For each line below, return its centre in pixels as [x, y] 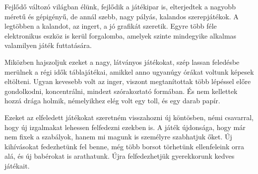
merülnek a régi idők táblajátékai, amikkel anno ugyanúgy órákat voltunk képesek [129, 71]
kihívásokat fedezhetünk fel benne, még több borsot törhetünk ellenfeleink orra [124, 146]
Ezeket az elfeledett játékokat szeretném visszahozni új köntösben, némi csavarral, [129, 117]
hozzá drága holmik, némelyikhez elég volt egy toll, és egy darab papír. [112, 101]
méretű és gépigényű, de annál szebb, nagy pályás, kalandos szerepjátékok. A [122, 16]
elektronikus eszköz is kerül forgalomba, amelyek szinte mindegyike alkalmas [121, 35]
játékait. [17, 165]
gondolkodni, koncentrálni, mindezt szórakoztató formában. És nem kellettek [121, 91]
